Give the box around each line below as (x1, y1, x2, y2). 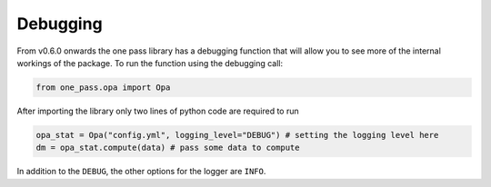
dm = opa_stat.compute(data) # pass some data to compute (35, 143, 300, 153)
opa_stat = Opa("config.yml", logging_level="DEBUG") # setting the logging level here (35, 130, 439, 140)
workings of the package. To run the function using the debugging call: (16, 57, 284, 68)
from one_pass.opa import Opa (35, 82, 171, 93)
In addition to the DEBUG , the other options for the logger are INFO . (16, 166, 266, 177)
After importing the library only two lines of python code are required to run (16, 105, 299, 116)
